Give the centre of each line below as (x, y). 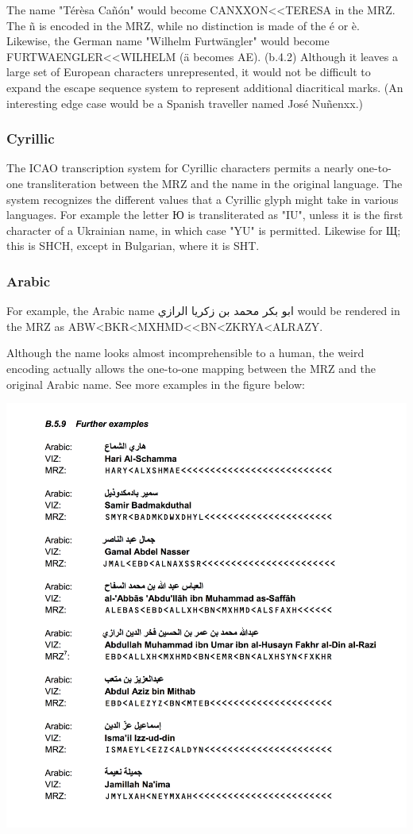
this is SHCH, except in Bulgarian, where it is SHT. (133, 246)
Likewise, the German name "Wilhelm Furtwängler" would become (168, 41)
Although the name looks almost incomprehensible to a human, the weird (185, 353)
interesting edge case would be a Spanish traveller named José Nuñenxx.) (185, 103)
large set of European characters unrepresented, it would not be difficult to (189, 72)
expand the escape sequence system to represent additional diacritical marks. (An (205, 87)
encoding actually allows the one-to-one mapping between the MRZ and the (191, 368)
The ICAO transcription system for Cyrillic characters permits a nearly (180, 168)
